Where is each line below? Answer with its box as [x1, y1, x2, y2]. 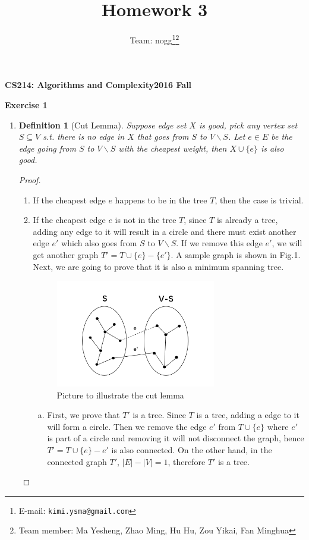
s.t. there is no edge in [43, 130, 125, 143]
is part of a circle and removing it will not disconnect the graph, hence [47, 432, 304, 444]
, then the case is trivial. [215, 193, 304, 206]
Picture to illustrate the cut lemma [56, 388, 184, 401]
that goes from [137, 130, 189, 143]
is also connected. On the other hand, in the [111, 443, 272, 456]
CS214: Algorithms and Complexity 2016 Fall [5, 79, 192, 91]
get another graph [33, 248, 99, 260]
